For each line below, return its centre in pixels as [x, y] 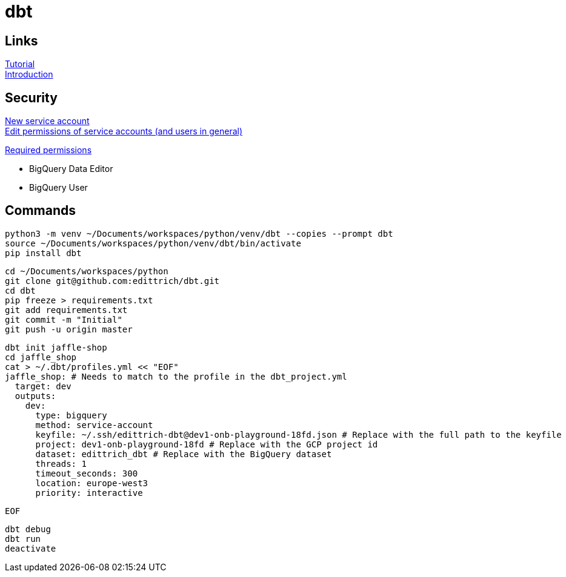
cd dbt [20, 290]
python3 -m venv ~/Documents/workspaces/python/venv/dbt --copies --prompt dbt [199, 233]
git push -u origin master [69, 329]
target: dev [43, 386]
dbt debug [28, 529]
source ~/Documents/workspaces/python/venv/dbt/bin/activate [153, 243]
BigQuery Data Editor [71, 169]
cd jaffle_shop [41, 357]
